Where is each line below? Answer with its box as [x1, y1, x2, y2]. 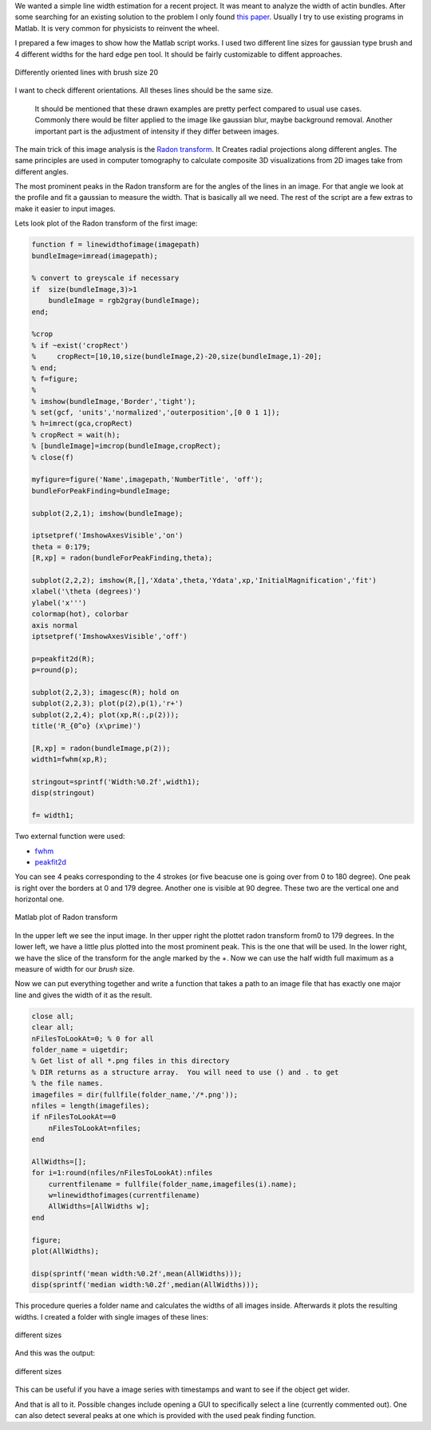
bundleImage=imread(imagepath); [31, 251, 159, 260]
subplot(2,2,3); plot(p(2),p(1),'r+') [31, 699, 184, 708]
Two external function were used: [14, 832, 125, 841]
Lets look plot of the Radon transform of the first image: [14, 218, 198, 228]
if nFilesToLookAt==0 [31, 1112, 117, 1121]
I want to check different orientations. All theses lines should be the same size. [14, 86, 274, 95]
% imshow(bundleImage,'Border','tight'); [31, 397, 196, 405]
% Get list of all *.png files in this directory [31, 1057, 230, 1065]
